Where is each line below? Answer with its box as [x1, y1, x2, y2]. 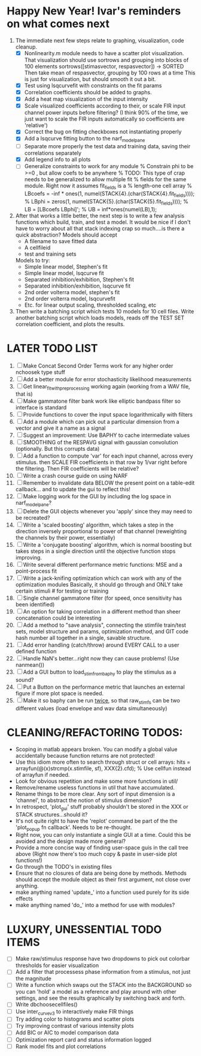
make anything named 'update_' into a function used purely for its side [15, 889, 190, 896]
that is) [15, 390, 33, 397]
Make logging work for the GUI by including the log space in [23, 493, 171, 500]
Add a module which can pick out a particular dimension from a [23, 418, 179, 426]
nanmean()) [15, 662, 45, 669]
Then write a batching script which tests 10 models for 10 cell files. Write [15, 307, 194, 315]
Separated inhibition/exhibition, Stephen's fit [24, 276, 134, 283]
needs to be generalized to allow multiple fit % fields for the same [24, 176, 187, 183]
